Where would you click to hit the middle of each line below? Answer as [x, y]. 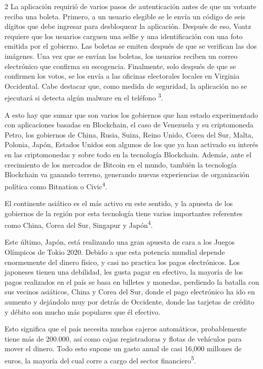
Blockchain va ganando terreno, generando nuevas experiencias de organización [127, 174]
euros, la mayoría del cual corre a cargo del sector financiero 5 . [100, 359]
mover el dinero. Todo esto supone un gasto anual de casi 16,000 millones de [123, 348]
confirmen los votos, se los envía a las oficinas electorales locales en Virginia [122, 76]
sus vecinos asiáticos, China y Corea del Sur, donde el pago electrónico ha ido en [130, 292]
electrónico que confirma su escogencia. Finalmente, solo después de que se [120, 66]
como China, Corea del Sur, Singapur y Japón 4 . [79, 224]
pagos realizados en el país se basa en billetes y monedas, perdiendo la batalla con [132, 281]
